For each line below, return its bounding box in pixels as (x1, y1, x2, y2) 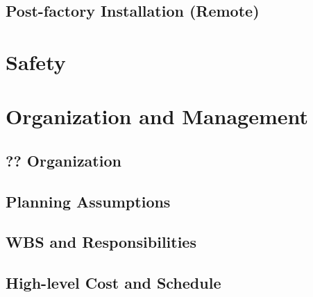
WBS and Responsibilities (6, 231, 196, 253)
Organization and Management (6, 102, 309, 130)
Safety (6, 47, 66, 76)
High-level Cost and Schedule (6, 272, 221, 294)
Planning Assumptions (6, 190, 171, 212)
